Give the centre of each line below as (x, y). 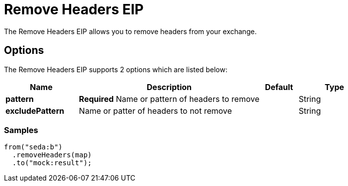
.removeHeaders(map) (52, 155)
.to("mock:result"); (52, 163)
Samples (21, 130)
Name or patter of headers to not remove (155, 111)
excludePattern (35, 111)
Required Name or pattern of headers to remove (169, 99)
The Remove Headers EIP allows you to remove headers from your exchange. (130, 31)
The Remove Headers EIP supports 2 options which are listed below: (116, 69)
